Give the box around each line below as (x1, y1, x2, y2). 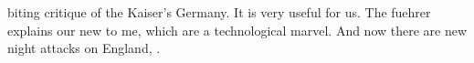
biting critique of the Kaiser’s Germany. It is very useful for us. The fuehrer (7, 3, 431, 21)
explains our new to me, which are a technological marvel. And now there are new (7, 20, 468, 39)
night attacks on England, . (7, 38, 161, 58)
